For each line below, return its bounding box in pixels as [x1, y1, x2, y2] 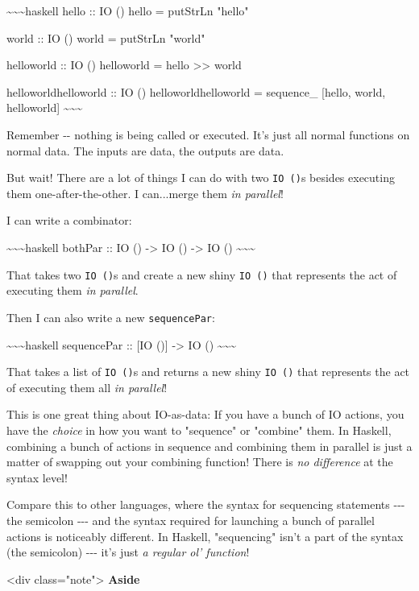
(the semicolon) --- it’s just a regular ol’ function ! [6, 543, 250, 560]
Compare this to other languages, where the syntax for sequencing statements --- [6, 496, 405, 513]
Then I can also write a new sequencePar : [6, 308, 215, 325]
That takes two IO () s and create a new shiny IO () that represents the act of [6, 266, 397, 283]
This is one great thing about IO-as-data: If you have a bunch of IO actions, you [6, 406, 404, 423]
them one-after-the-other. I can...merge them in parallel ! [6, 184, 284, 201]
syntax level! [6, 469, 68, 486]
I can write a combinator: [6, 212, 132, 229]
